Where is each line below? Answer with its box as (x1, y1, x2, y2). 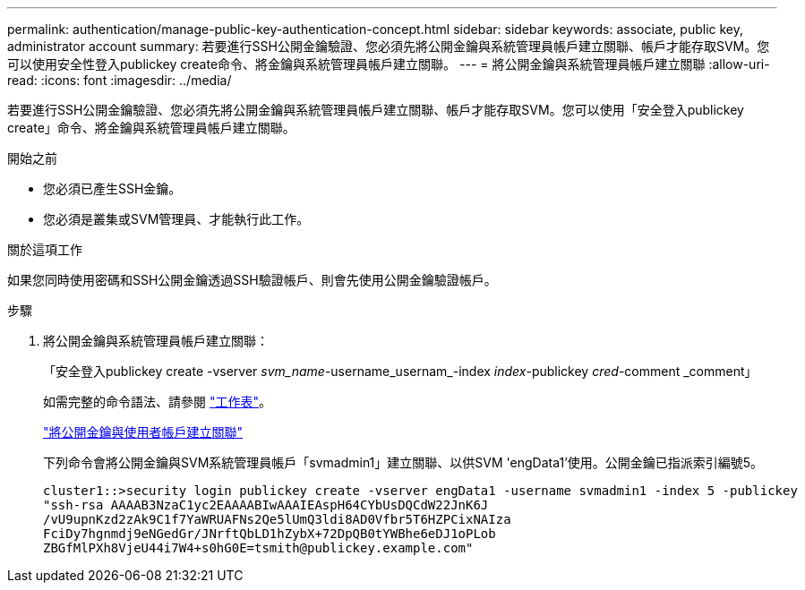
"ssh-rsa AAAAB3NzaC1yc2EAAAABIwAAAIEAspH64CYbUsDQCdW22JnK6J (43, 498, 489, 512)
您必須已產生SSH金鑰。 (43, 181, 182, 196)
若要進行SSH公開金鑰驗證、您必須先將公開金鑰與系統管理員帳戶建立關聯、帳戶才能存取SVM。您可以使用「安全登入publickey (7, 102, 744, 117)
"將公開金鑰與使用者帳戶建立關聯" (43, 424, 244, 440)
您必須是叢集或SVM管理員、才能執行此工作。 (43, 211, 310, 227)
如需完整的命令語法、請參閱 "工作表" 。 (43, 394, 271, 409)
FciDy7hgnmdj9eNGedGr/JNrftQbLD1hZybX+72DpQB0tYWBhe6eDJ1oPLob (43, 526, 496, 541)
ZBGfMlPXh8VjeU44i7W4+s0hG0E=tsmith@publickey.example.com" (43, 541, 474, 555)
